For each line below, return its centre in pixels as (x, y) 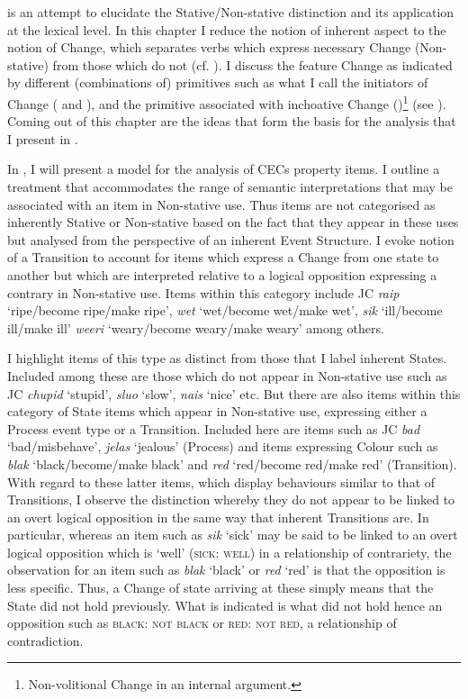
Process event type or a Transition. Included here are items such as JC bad (214, 428)
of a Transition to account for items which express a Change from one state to (223, 257)
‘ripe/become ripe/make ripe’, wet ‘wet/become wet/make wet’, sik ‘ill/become (225, 310)
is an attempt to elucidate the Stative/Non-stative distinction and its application (231, 12)
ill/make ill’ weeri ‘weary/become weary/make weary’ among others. (196, 327)
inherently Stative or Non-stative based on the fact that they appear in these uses (233, 222)
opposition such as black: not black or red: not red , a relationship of (202, 623)
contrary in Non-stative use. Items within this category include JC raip (203, 292)
